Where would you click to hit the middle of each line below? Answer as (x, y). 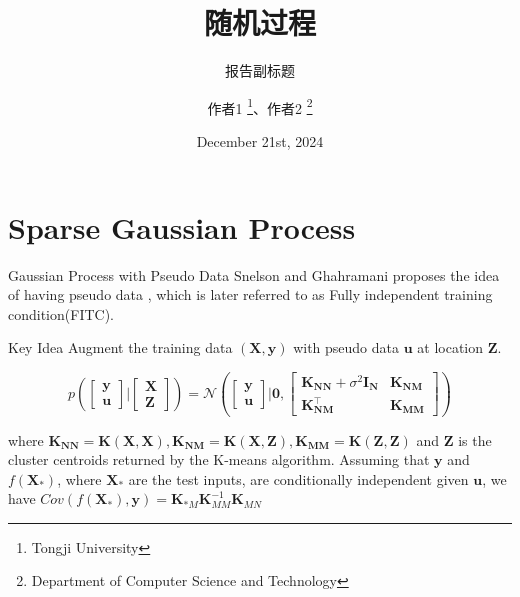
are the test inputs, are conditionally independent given (298, 478)
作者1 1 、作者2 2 (260, 106)
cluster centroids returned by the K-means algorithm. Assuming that (219, 459)
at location (450, 347)
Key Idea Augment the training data (120, 347)
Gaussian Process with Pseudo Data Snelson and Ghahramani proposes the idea (254, 274)
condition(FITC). (61, 313)
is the (475, 439)
